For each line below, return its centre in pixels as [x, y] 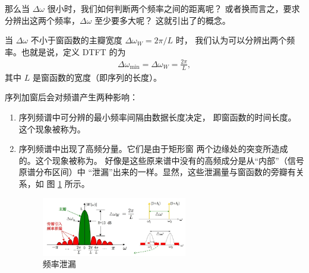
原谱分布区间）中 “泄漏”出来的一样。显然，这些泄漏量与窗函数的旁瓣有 [157, 172]
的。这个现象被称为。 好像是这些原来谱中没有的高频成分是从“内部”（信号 [161, 160]
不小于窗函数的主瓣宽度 [76, 40]
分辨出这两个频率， [42, 20]
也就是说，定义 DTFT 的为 [73, 51]
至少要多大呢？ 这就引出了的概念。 [163, 20]
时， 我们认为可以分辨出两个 [231, 40]
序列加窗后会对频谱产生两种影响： [71, 97]
